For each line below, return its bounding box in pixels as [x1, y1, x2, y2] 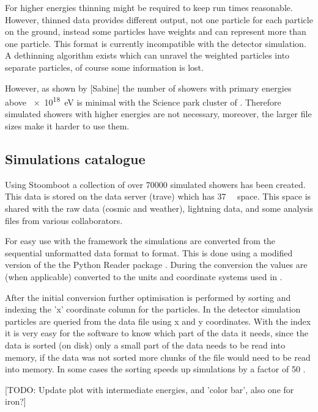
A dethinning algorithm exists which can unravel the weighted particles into [5, 49, 290, 62]
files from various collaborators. [5, 214, 123, 226]
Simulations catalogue [5, 149, 146, 168]
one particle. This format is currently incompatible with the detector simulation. [5, 37, 306, 49]
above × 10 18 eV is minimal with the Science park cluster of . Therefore [5, 94, 281, 108]
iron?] [5, 395, 26, 408]
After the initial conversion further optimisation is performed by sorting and [5, 291, 291, 303]
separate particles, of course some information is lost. [5, 60, 204, 73]
